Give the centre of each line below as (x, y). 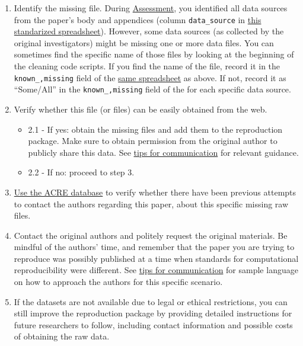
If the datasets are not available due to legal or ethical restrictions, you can (151, 301)
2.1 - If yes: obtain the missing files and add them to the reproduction (155, 129)
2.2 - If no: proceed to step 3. (81, 172)
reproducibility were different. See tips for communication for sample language (156, 270)
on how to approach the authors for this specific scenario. (118, 282)
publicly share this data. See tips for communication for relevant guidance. (163, 152)
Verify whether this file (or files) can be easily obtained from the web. (141, 109)
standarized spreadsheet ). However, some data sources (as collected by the (149, 31)
